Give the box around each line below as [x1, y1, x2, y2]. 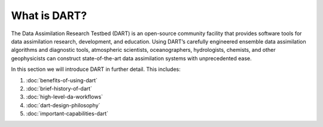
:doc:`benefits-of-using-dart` [26, 76, 98, 83]
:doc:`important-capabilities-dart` [26, 110, 109, 117]
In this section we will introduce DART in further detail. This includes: [11, 66, 181, 73]
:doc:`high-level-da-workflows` [26, 93, 103, 101]
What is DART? [11, 9, 87, 22]
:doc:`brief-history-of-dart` [26, 85, 93, 92]
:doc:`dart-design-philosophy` [26, 101, 100, 109]
